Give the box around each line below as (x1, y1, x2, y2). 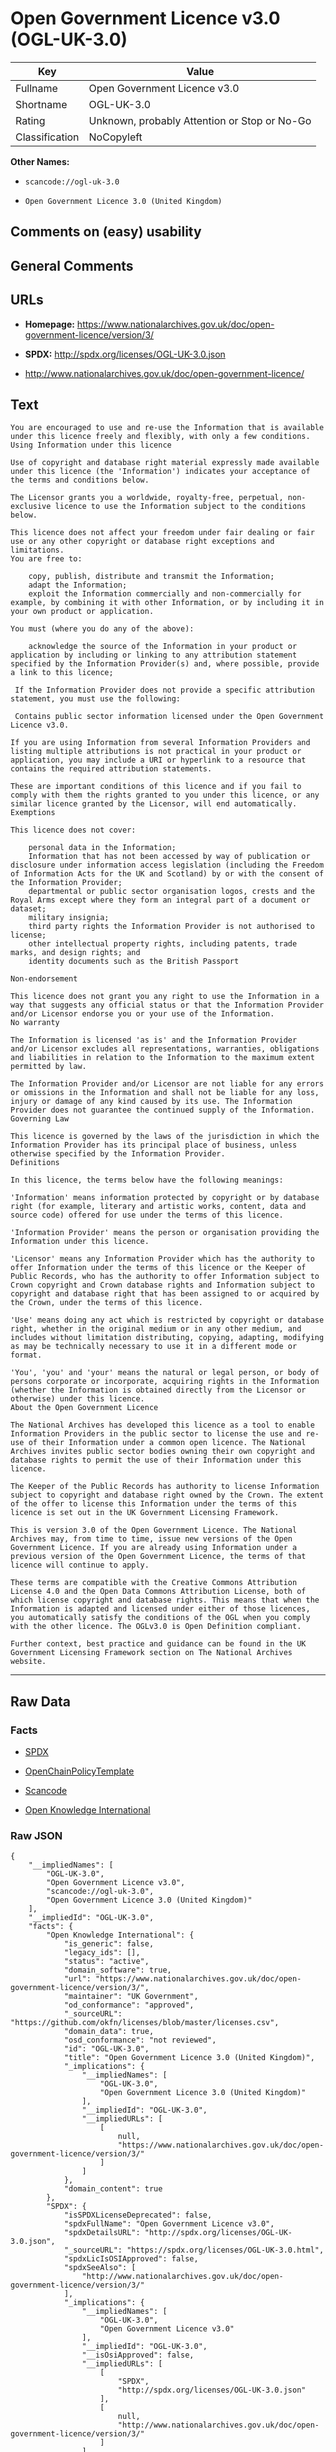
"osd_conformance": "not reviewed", (63, 2035, 217, 2046)
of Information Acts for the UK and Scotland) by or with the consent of (10, 869, 325, 879)
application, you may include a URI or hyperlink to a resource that (10, 755, 307, 766)
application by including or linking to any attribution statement (10, 650, 298, 661)
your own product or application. (10, 607, 155, 617)
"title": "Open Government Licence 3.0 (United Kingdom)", (63, 2053, 315, 2063)
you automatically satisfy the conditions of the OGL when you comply (10, 1613, 311, 1623)
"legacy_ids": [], (63, 1948, 141, 1958)
